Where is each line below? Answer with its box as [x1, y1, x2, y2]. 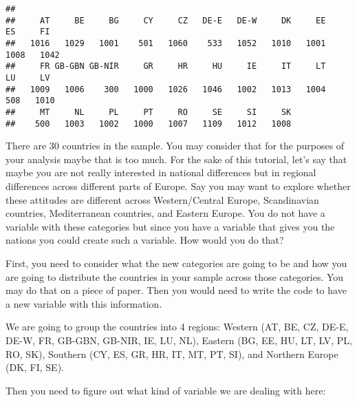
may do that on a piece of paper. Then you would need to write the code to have [6, 283, 347, 297]
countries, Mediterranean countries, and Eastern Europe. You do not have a [6, 206, 325, 220]
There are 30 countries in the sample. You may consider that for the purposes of [6, 138, 345, 153]
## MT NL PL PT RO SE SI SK [6, 107, 292, 117]
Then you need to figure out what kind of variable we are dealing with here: [6, 383, 326, 397]
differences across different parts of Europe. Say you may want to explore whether [6, 179, 351, 193]
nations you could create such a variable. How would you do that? [6, 233, 284, 247]
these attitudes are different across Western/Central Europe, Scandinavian [6, 192, 319, 207]
